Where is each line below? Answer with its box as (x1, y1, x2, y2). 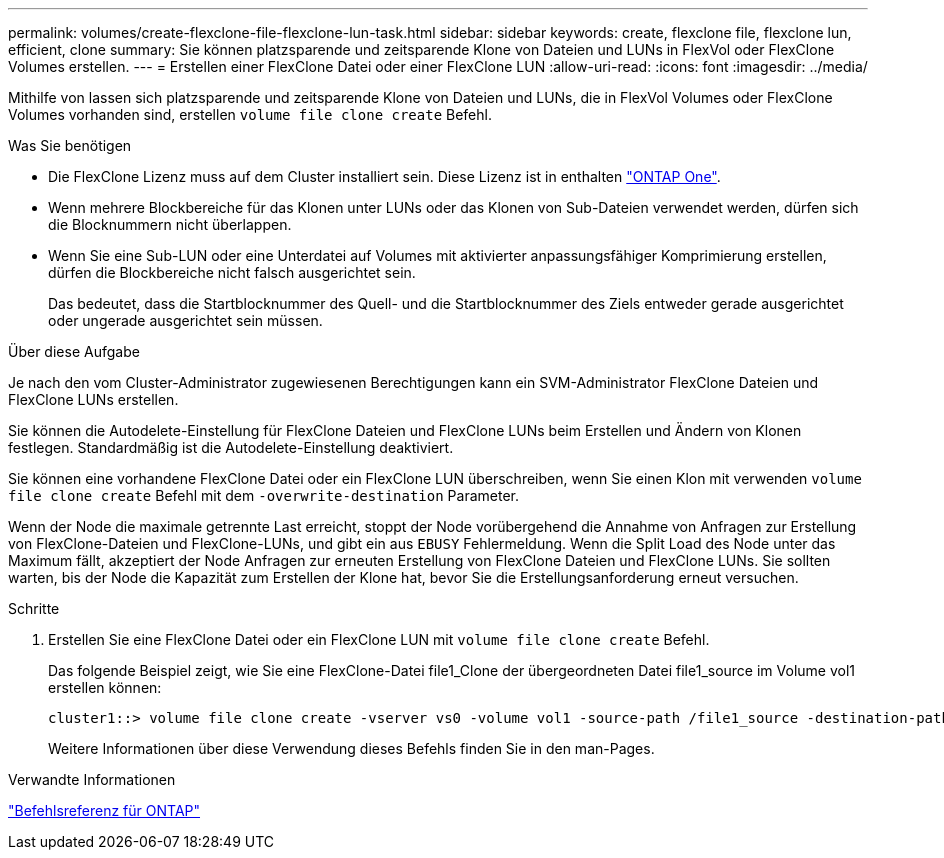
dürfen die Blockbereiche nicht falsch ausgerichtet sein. (48, 264, 416, 281)
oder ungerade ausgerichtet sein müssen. (48, 312, 323, 329)
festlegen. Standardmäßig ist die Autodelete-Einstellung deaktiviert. (8, 439, 454, 456)
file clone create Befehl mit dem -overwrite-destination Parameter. (8, 487, 519, 504)
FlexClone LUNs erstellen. (8, 391, 179, 408)
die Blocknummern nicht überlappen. (48, 216, 292, 233)
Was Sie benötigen (8, 137, 132, 154)
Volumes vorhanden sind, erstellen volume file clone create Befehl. (8, 106, 492, 123)
